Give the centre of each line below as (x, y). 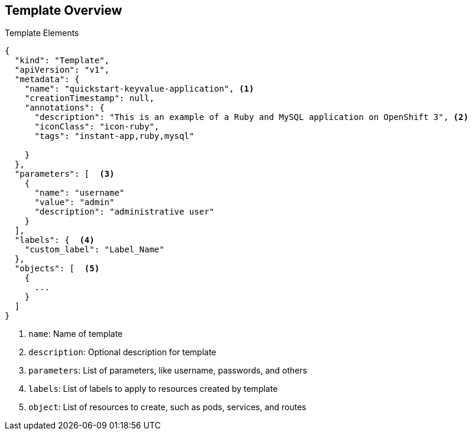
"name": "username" (80, 193)
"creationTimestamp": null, (89, 98)
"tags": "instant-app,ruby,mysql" (114, 136)
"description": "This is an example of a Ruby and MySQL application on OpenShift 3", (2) (251, 117)
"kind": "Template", (62, 61)
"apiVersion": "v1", (62, 70)
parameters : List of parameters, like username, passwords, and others (168, 371)
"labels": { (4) (54, 240)
